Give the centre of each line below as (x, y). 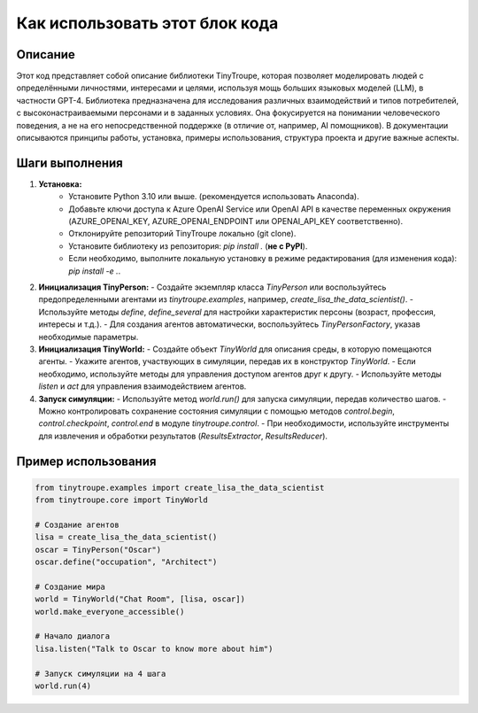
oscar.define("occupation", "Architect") (126, 562)
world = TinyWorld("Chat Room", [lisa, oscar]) (140, 599)
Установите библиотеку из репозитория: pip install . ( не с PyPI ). (188, 246)
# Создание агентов (77, 524)
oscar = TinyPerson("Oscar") (98, 550)
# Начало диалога (73, 636)
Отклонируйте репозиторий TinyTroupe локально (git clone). (182, 234)
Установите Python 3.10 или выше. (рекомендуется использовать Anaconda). (214, 197)
